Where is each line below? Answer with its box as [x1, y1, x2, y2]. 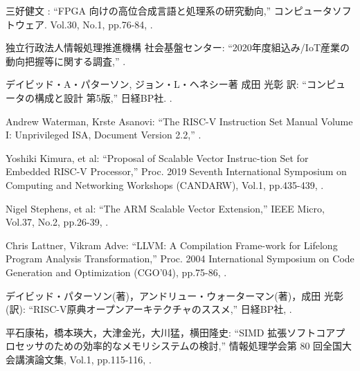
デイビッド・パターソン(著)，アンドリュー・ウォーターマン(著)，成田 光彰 [6, 288, 343, 302]
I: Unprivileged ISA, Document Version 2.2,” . [6, 127, 201, 142]
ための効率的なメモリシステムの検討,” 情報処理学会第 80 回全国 [53, 338, 343, 353]
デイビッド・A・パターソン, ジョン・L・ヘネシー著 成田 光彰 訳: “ [6, 77, 307, 91]
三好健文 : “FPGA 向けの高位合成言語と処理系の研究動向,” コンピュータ [6, 3, 332, 17]
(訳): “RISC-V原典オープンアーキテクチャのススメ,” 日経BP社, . [6, 302, 292, 316]
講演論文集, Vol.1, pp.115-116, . [15, 352, 152, 366]
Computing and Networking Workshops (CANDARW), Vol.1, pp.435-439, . [6, 177, 324, 192]
